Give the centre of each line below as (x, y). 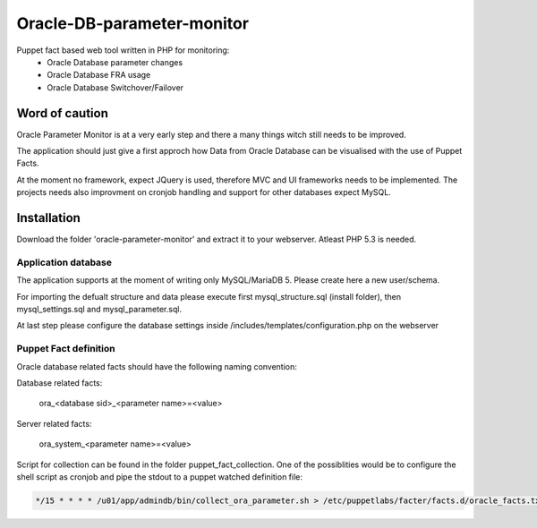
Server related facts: (54, 423)
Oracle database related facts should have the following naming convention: (157, 366)
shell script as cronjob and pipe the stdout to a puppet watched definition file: (160, 477)
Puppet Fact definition (66, 349)
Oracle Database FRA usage (99, 75)
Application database (64, 262)
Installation (48, 218)
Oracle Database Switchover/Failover (115, 87)
